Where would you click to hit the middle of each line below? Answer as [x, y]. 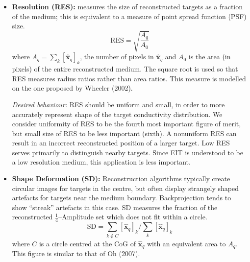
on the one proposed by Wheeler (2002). [72, 88]
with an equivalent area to [186, 243]
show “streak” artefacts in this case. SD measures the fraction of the [115, 207]
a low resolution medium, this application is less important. [101, 162]
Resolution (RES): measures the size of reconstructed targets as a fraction [127, 6]
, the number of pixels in [117, 57]
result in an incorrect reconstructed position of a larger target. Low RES [121, 143]
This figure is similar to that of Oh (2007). [76, 253]
